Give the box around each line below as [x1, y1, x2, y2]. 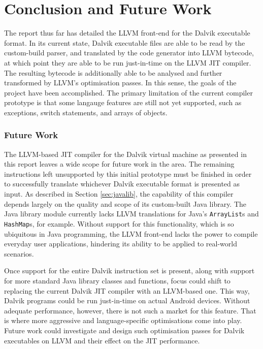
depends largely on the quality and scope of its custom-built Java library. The [4, 198, 247, 209]
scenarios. [4, 248, 34, 259]
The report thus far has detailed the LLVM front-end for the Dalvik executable [4, 27, 250, 38]
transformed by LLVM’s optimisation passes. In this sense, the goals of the [4, 77, 237, 88]
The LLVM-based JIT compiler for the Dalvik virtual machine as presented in [4, 148, 247, 159]
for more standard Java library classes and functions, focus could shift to [4, 275, 231, 285]
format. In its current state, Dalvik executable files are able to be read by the [4, 37, 245, 48]
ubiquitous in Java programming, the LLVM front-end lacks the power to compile [4, 228, 258, 239]
